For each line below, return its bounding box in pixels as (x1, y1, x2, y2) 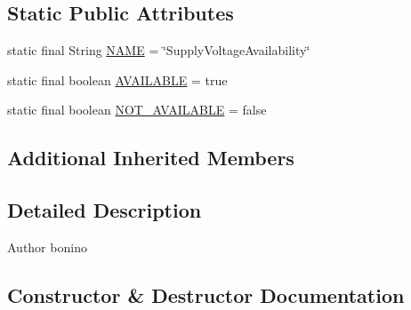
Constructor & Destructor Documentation (7, 281, 405, 308)
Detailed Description (7, 196, 202, 224)
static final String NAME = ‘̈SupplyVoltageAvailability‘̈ (7, 41, 310, 60)
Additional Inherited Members (7, 144, 294, 171)
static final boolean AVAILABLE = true (7, 70, 228, 89)
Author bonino (7, 237, 87, 256)
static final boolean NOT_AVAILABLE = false (7, 100, 267, 119)
